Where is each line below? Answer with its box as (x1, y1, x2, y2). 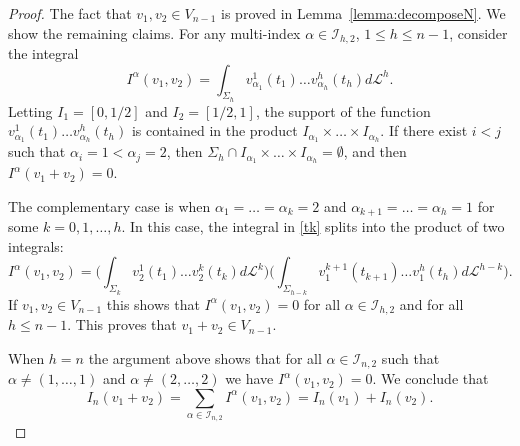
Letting (8, 100, 53, 121)
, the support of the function (255, 100, 431, 121)
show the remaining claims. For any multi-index (8, 22, 301, 43)
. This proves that (67, 314, 177, 335)
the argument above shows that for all (88, 347, 322, 368)
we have (225, 368, 274, 389)
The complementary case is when (8, 195, 211, 216)
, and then (343, 141, 407, 162)
